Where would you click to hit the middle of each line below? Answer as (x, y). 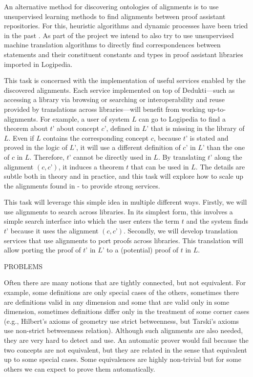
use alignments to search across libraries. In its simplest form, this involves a (118, 211)
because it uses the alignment (54, 231)
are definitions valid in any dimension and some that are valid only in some (117, 302)
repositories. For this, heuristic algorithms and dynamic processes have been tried (126, 26)
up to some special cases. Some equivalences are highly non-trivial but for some (123, 359)
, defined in (123, 128)
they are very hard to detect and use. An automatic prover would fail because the (126, 340)
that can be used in (160, 166)
